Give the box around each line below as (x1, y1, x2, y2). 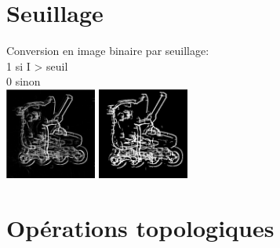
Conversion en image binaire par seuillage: (6, 42, 209, 59)
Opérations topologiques (6, 212, 275, 244)
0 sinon (6, 73, 41, 89)
